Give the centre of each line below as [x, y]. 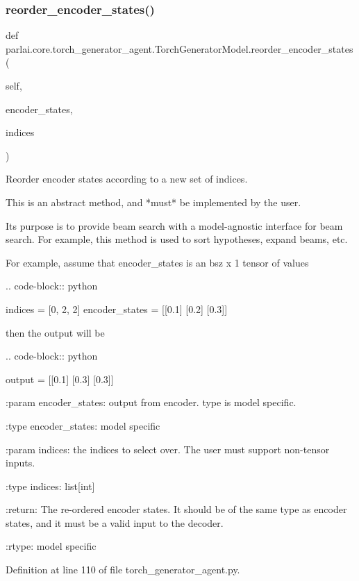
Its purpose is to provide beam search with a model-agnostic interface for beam [174, 225]
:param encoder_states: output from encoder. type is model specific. [151, 402]
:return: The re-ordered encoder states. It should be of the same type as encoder [176, 509]
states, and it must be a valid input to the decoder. [115, 522]
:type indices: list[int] [50, 486]
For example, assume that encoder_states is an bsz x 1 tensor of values [157, 262]
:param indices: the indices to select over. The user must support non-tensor [168, 449]
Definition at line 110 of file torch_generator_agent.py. [123, 570]
